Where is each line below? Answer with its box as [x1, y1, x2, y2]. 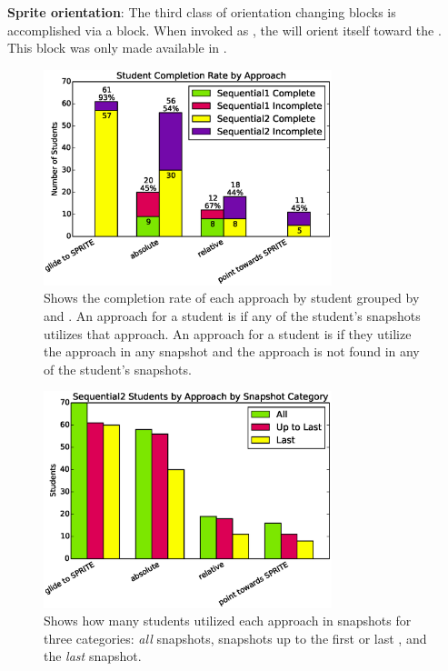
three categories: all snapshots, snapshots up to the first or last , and [44, 628, 427, 647]
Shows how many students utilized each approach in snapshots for [44, 611, 412, 630]
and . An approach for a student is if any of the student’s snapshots [44, 305, 421, 325]
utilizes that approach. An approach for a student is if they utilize [44, 324, 412, 343]
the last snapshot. [44, 646, 142, 666]
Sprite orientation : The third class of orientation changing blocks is [7, 3, 396, 21]
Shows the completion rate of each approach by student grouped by [44, 288, 420, 307]
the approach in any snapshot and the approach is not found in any [44, 342, 420, 361]
